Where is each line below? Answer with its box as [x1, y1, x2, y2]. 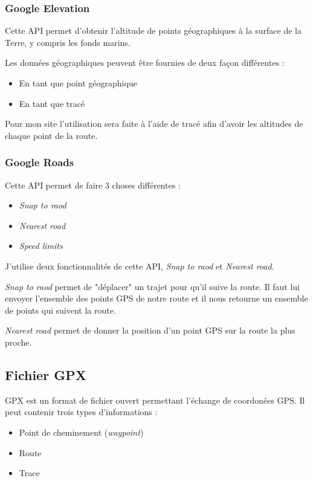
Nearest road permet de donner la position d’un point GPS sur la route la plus [5, 324, 295, 337]
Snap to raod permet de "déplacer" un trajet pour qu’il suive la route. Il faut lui [5, 280, 300, 292]
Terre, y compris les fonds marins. [5, 36, 131, 48]
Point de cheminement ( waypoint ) [19, 425, 144, 438]
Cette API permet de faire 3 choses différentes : [5, 178, 181, 191]
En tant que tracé [19, 97, 85, 109]
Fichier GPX [5, 365, 86, 384]
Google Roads [5, 155, 74, 170]
